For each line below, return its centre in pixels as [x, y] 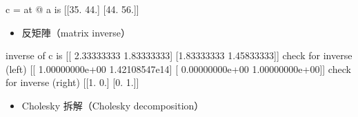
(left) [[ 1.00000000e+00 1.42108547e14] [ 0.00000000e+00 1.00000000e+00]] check [178, 68]
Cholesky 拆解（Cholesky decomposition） [113, 105]
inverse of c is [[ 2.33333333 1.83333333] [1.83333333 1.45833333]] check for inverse [179, 55]
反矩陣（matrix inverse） [76, 32]
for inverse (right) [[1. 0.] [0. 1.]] [72, 82]
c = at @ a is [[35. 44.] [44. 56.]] [72, 9]
